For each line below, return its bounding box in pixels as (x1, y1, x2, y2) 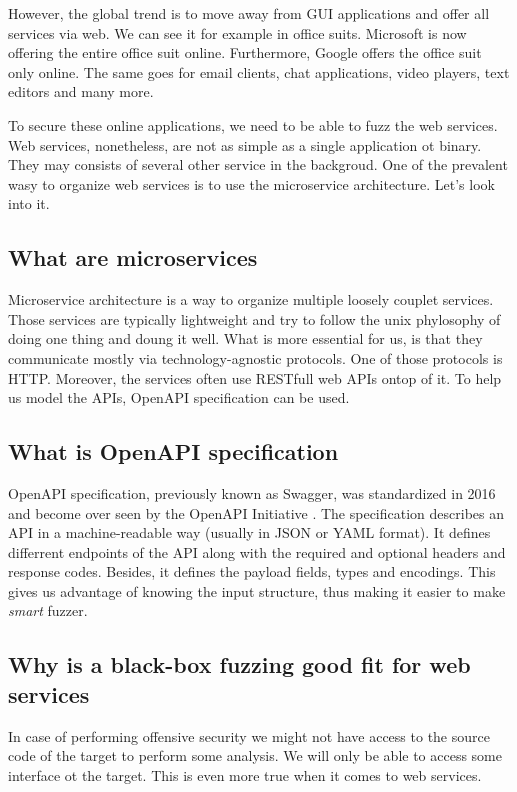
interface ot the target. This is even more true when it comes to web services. (8, 764, 482, 785)
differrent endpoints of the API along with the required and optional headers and (8, 541, 506, 562)
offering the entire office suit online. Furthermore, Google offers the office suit (8, 42, 482, 63)
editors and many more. (8, 81, 154, 102)
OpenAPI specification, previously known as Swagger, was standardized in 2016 (8, 482, 496, 503)
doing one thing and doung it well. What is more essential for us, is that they (8, 328, 483, 349)
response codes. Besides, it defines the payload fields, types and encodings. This (8, 561, 496, 582)
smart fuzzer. (8, 600, 88, 621)
